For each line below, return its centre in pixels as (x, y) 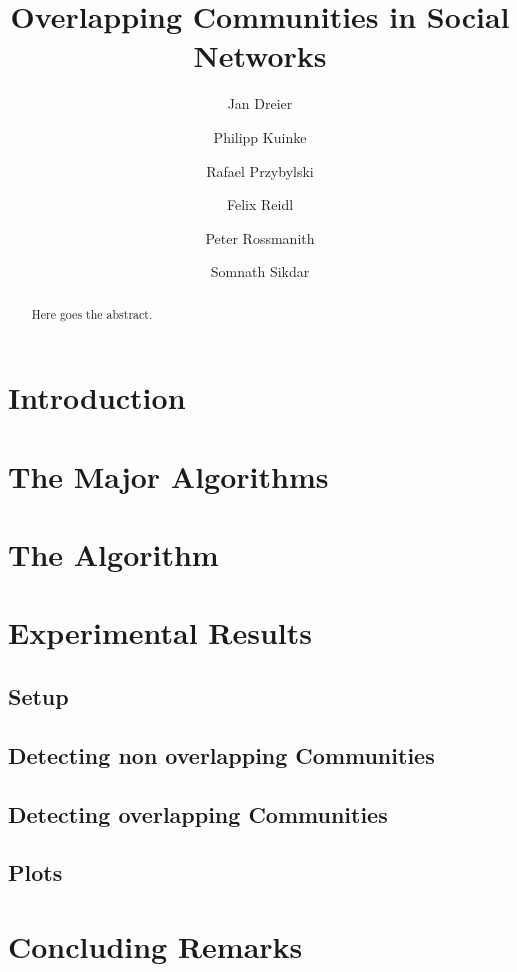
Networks (260, 55)
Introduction (97, 397)
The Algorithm (113, 554)
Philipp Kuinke (260, 136)
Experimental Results (160, 632)
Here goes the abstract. (92, 313)
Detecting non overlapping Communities (221, 754)
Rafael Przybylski (260, 170)
